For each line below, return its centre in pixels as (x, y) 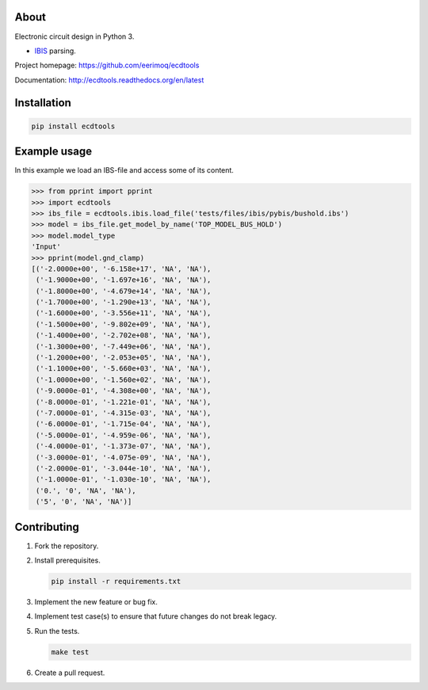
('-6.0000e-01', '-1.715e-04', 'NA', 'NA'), (124, 424)
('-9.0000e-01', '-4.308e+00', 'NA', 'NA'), (124, 391)
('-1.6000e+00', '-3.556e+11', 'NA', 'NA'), (124, 313)
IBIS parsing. (55, 51)
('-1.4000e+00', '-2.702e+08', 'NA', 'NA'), (124, 335)
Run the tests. (57, 631)
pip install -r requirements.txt (116, 581)
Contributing (47, 527)
